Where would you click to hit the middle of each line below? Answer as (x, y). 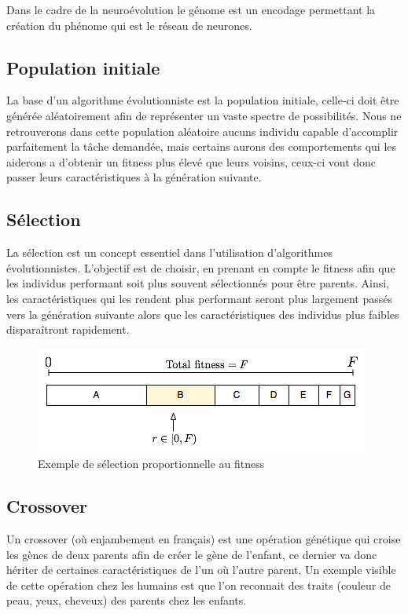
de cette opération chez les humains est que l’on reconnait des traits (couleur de (198, 585)
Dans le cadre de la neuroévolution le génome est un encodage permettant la (191, 9)
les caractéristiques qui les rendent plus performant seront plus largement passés (200, 298)
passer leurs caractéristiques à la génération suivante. (134, 177)
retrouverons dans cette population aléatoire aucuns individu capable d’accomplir (202, 131)
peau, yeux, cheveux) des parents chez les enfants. (127, 600)
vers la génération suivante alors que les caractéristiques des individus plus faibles (203, 314)
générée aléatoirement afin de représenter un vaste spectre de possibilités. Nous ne (204, 115)
